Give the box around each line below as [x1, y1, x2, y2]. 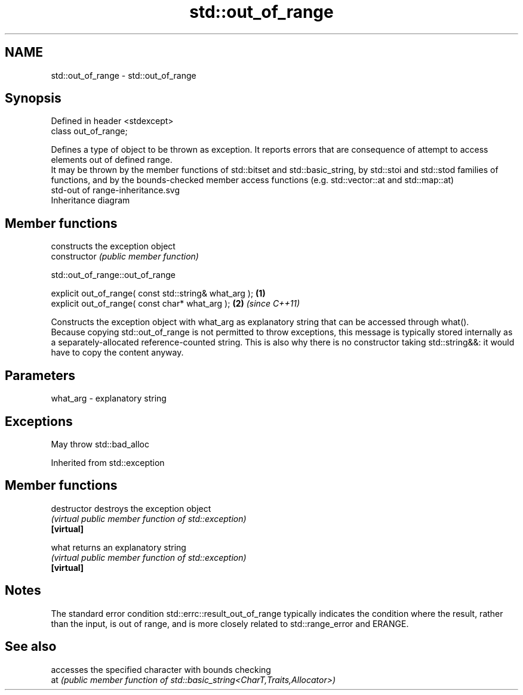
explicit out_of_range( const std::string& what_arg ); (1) [51, 288, 266, 299]
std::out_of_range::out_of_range [51, 270, 176, 280]
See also [5, 639, 57, 654]
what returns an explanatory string [51, 542, 186, 552]
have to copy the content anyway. [51, 347, 184, 358]
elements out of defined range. [51, 155, 173, 165]
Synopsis [5, 91, 61, 106]
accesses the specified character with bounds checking [51, 664, 271, 675]
